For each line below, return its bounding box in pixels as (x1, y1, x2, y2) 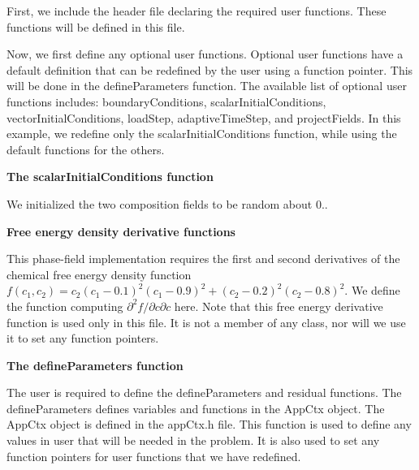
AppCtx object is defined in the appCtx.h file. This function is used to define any (6, 416, 412, 433)
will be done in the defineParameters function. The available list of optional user (6, 77, 407, 94)
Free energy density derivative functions (6, 222, 235, 239)
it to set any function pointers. (6, 330, 159, 347)
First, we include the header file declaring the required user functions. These (6, 2, 387, 19)
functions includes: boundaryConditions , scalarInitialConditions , (6, 93, 326, 110)
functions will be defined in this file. (6, 18, 185, 35)
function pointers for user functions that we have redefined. (6, 447, 301, 464)
